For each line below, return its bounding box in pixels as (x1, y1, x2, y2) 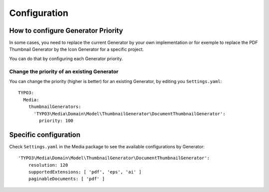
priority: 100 (39, 117, 74, 123)
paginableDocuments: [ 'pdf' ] (28, 176, 105, 182)
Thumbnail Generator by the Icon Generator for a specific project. (9, 46, 144, 52)
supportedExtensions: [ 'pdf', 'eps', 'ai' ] (28, 169, 142, 175)
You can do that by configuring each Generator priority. (9, 55, 123, 62)
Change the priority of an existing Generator (9, 68, 119, 75)
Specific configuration (9, 130, 81, 139)
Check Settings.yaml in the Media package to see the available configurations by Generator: (9, 143, 205, 149)
